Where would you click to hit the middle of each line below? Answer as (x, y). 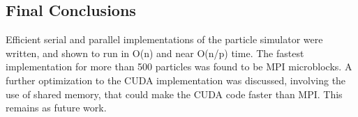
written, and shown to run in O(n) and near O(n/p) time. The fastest (155, 53)
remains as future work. (56, 108)
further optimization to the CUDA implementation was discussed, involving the (176, 80)
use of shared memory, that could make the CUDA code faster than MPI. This (174, 94)
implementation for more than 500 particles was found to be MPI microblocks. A (179, 67)
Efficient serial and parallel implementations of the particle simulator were (164, 39)
